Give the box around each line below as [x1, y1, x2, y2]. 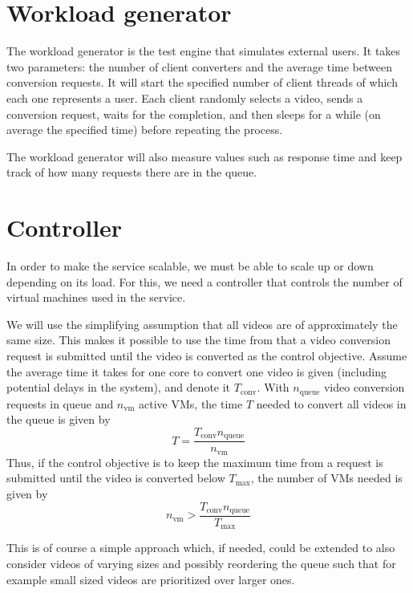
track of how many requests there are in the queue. [6, 164, 257, 181]
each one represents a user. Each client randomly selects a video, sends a [6, 89, 363, 106]
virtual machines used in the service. [6, 289, 186, 306]
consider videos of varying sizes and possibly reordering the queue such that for [6, 555, 396, 572]
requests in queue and [6, 395, 114, 412]
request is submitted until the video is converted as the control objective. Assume [6, 347, 407, 364]
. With [257, 379, 290, 396]
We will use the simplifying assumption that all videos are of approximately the [6, 315, 398, 332]
